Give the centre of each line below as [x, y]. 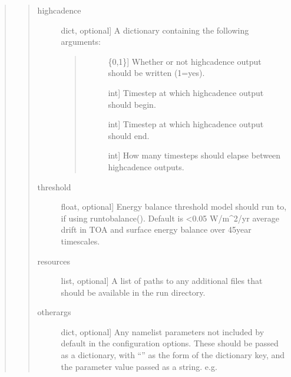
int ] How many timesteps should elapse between [194, 155]
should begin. [132, 104]
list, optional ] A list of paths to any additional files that [162, 281]
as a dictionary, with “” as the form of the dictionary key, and [173, 355]
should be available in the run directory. [133, 292]
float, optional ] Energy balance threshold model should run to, [174, 206]
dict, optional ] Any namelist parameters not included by [163, 331]
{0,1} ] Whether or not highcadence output [185, 61]
